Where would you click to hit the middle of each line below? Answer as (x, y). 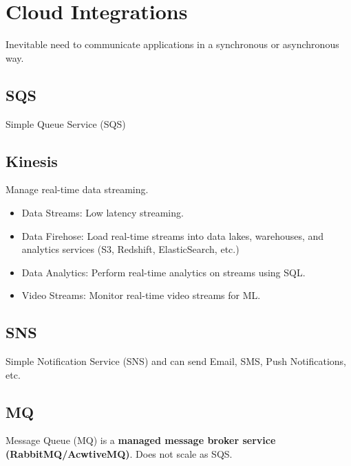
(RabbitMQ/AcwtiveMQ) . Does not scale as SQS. (119, 454)
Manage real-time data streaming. (77, 189)
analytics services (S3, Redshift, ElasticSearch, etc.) (130, 249)
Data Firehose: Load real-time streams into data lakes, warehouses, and (173, 235)
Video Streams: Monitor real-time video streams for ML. (141, 295)
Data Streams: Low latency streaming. (103, 212)
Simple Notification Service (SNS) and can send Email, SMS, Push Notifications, (176, 361)
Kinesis (32, 160)
